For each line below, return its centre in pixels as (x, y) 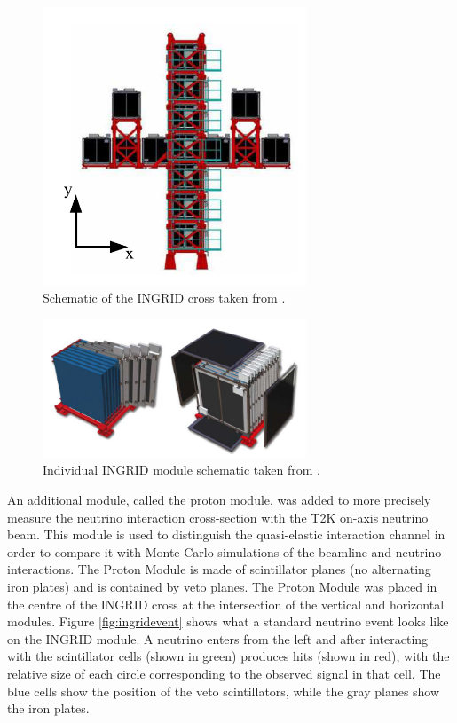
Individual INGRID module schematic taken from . (181, 470)
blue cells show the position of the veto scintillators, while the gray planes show (224, 691)
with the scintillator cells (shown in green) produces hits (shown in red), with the (228, 656)
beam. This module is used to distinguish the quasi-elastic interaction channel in (226, 534)
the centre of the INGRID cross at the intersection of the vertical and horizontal (226, 604)
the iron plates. (48, 708)
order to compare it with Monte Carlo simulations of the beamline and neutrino (225, 551)
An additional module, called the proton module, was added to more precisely (219, 500)
